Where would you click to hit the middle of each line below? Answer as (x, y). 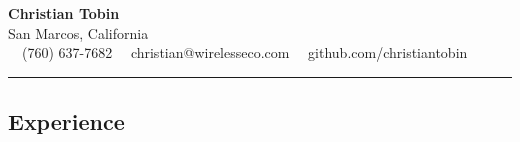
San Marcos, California (78, 32)
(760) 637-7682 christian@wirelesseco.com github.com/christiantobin (244, 52)
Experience (66, 121)
